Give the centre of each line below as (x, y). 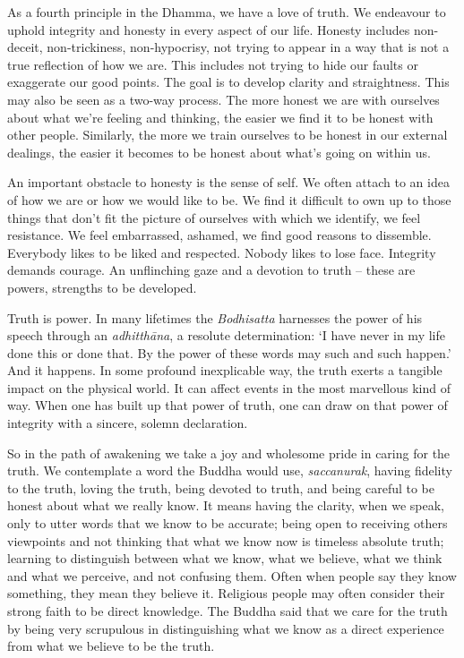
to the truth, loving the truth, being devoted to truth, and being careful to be (221, 487)
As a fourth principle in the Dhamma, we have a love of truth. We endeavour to (227, 12)
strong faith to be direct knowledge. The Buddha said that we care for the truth (228, 611)
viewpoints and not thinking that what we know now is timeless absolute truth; (226, 540)
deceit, (25, 47)
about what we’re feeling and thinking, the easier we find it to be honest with (220, 117)
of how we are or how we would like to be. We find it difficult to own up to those (229, 199)
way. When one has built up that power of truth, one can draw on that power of (228, 405)
